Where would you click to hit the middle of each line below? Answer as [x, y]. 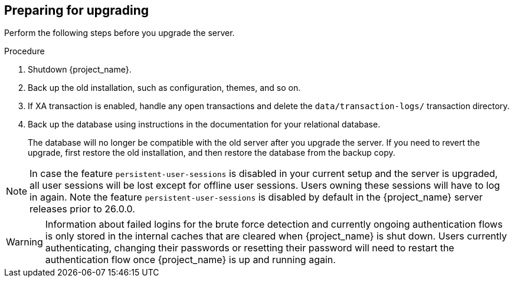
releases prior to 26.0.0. [82, 209]
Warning [24, 242]
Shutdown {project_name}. [80, 70]
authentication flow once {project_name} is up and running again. [190, 260]
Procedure [24, 51]
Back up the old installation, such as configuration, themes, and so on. [164, 88]
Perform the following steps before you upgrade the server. [120, 33]
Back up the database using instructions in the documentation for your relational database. [204, 124]
